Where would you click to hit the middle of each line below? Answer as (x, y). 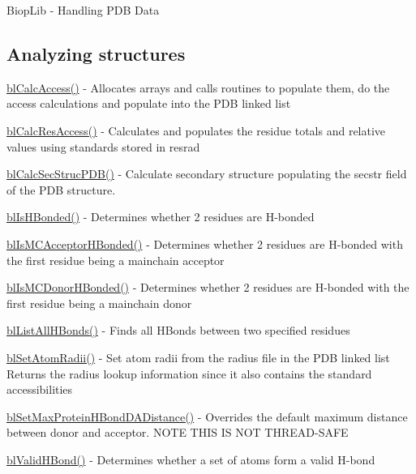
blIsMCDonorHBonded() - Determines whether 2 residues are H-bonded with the (208, 287)
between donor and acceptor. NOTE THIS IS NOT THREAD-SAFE (178, 432)
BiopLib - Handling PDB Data (83, 10)
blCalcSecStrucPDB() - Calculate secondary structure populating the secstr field (207, 174)
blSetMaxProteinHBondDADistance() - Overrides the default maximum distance (207, 416)
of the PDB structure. (61, 189)
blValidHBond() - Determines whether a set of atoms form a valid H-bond (191, 459)
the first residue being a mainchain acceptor (116, 260)
